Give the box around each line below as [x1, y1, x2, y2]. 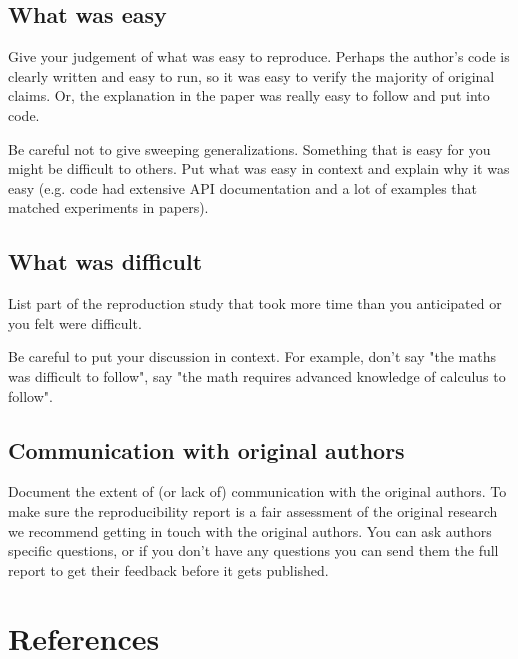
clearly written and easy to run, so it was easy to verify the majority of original [8, 65, 495, 86]
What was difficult [8, 246, 203, 277]
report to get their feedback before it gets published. [8, 559, 329, 580]
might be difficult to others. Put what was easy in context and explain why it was [8, 158, 510, 179]
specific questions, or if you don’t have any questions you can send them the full [8, 540, 499, 561]
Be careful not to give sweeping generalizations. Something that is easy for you [8, 138, 491, 159]
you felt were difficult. [8, 312, 142, 333]
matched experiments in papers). [8, 197, 209, 218]
